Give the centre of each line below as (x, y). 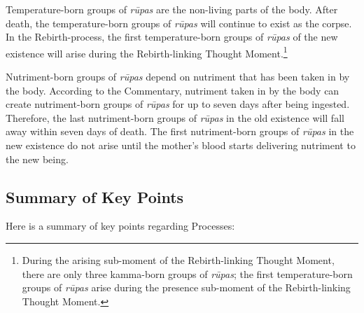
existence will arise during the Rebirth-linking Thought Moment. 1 (147, 52)
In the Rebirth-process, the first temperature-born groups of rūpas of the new (172, 37)
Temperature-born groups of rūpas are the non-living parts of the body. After (172, 9)
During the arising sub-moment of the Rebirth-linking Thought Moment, (178, 259)
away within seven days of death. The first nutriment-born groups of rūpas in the (180, 131)
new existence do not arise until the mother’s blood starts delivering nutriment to (181, 145)
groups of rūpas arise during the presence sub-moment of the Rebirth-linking (186, 287)
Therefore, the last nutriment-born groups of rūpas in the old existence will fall (175, 117)
